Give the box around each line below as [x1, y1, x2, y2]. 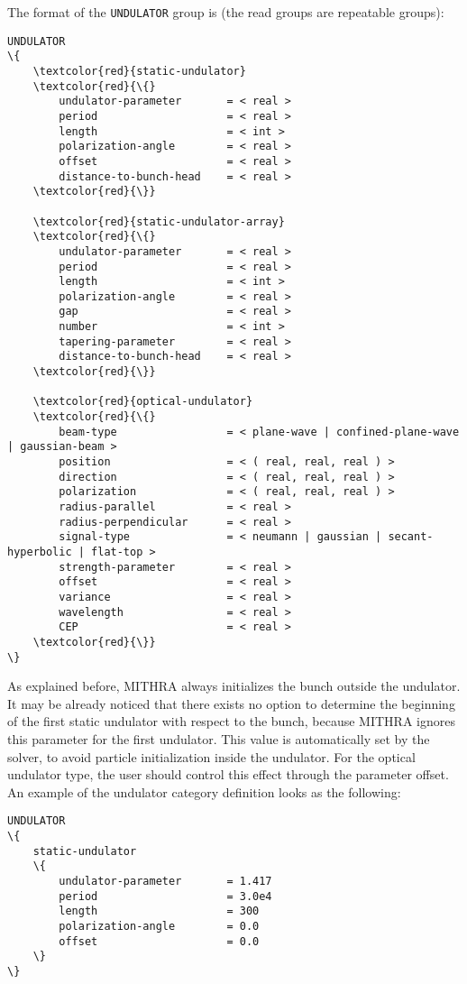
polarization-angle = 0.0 [59, 919, 260, 933]
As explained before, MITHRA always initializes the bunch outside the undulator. [7, 676, 461, 695]
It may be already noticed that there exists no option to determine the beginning [7, 694, 455, 713]
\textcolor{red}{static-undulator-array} [32, 215, 285, 228]
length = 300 [59, 905, 260, 918]
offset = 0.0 [59, 934, 260, 948]
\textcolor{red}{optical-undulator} [32, 395, 253, 409]
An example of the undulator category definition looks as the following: [7, 782, 401, 801]
